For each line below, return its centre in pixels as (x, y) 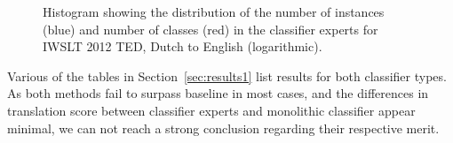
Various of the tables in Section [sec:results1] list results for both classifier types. (227, 75)
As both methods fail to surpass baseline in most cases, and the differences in (218, 93)
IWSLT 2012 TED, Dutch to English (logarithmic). (183, 46)
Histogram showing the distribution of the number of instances (214, 11)
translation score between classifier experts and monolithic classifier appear (211, 110)
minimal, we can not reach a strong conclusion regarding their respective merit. (223, 128)
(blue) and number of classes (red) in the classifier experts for (211, 29)
